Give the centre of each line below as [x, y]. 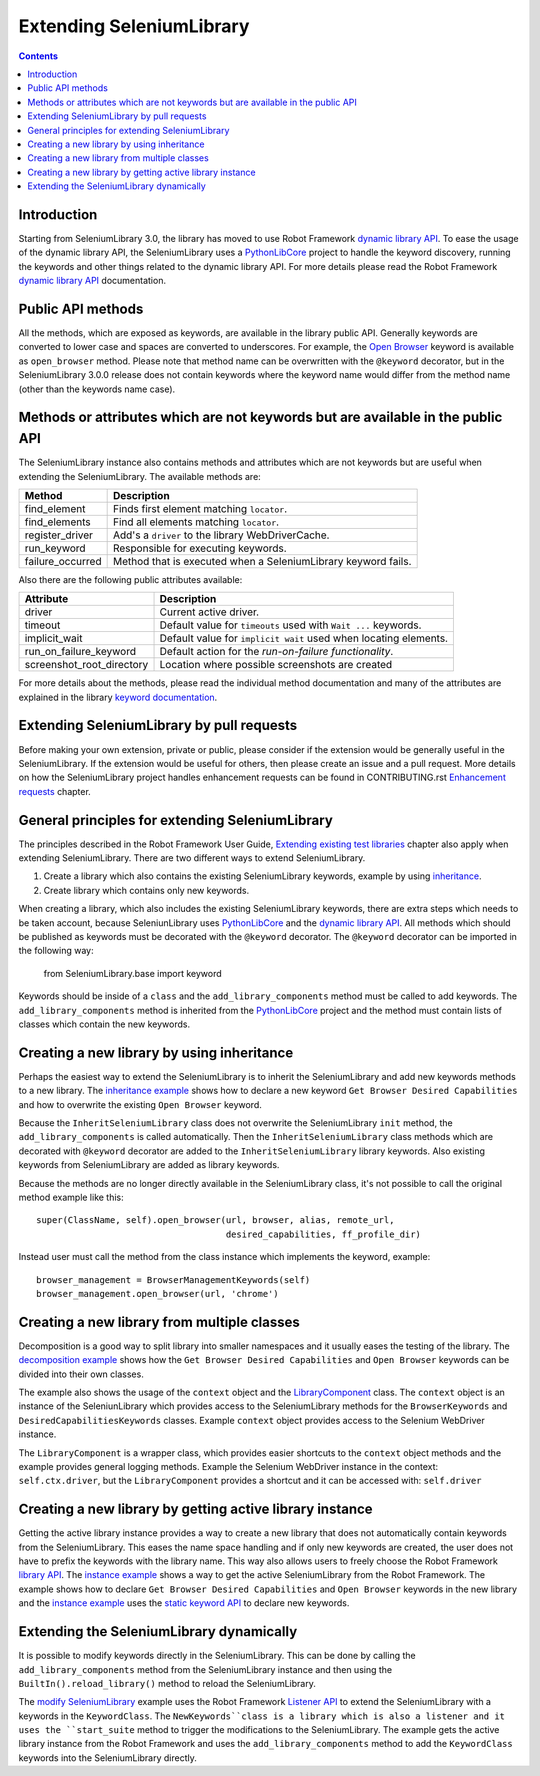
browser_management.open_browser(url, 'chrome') [157, 1293]
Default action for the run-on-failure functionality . [276, 652]
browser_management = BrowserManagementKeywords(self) [173, 1279]
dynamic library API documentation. [92, 281]
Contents [38, 56]
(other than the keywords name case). [97, 389]
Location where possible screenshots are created [276, 665]
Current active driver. [209, 612]
